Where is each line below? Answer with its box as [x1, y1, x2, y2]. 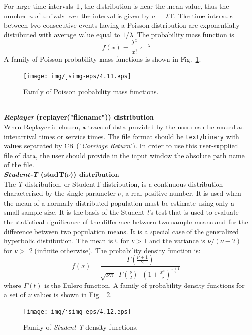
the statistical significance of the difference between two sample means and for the [4, 216, 248, 226]
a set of [4, 289, 26, 300]
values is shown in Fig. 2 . [34, 289, 112, 300]
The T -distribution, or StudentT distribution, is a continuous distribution [4, 178, 223, 189]
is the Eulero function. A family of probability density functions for [44, 280, 245, 290]
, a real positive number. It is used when [121, 188, 241, 198]
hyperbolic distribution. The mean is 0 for [4, 236, 129, 246]
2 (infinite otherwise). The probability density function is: [29, 245, 201, 255]
